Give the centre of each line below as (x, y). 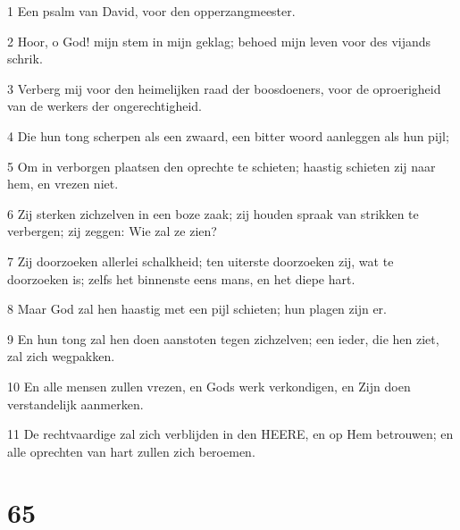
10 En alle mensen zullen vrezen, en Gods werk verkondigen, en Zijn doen (209, 386)
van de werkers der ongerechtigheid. (105, 106)
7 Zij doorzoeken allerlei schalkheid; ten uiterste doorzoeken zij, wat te (201, 261)
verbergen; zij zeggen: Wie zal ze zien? (112, 231)
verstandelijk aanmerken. (75, 404)
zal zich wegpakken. (61, 356)
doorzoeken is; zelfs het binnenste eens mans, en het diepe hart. (181, 278)
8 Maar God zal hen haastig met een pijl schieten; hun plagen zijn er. (197, 309)
